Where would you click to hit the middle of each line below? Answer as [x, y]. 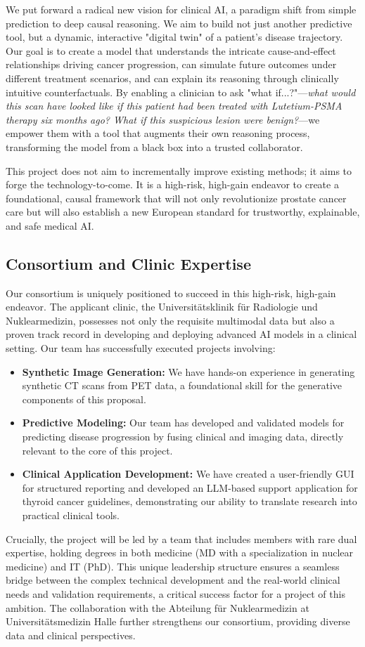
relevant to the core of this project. [97, 450]
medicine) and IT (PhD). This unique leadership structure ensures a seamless [173, 566]
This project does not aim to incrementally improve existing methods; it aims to [179, 170]
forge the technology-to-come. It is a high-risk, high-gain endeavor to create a [172, 184]
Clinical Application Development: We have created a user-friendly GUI [188, 474]
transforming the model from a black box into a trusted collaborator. [154, 146]
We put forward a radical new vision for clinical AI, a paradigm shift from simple [181, 9]
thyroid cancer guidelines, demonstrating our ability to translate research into [190, 501]
